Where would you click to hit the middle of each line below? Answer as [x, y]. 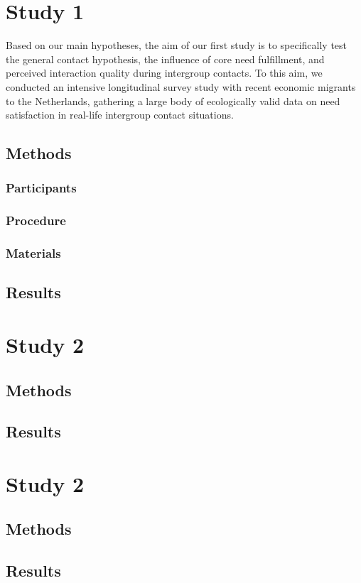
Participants [41, 188]
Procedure [36, 220]
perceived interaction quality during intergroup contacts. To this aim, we [164, 73]
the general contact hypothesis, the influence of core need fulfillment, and [165, 59]
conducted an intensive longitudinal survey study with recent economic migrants [181, 86]
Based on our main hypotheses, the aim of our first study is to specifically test [177, 45]
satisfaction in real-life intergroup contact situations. [120, 115]
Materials [33, 253]
